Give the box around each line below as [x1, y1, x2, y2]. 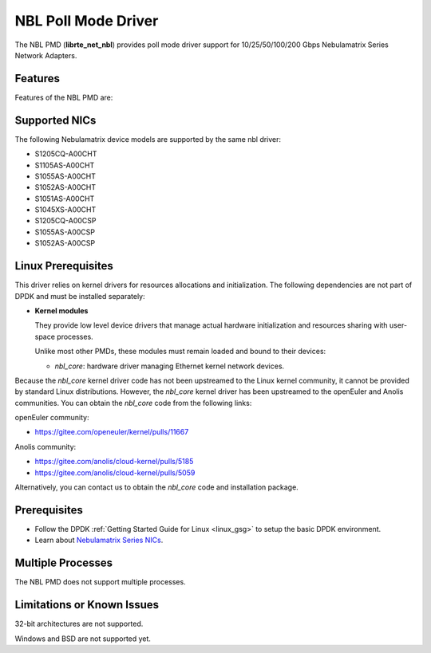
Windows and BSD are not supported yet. [14, 634, 152, 643]
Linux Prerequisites [14, 259, 113, 273]
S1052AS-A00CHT [34, 183, 96, 192]
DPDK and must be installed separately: [14, 291, 145, 301]
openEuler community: [14, 413, 89, 423]
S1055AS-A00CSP [34, 227, 96, 237]
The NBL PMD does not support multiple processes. [14, 577, 187, 587]
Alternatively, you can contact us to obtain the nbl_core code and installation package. [14, 482, 299, 492]
